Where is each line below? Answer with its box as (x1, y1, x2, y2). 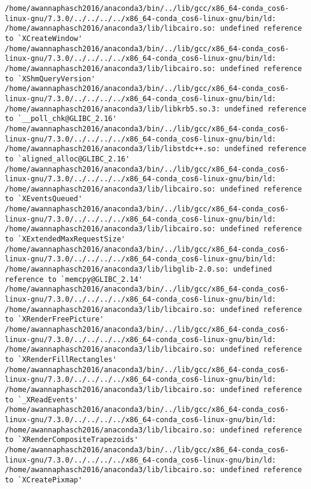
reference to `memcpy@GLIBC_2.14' (5, 275, 143, 284)
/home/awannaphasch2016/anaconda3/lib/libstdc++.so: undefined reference (5, 145, 307, 154)
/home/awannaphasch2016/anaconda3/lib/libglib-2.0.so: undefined (5, 265, 272, 274)
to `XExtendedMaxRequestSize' (5, 235, 126, 244)
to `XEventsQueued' (5, 195, 82, 204)
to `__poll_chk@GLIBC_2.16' (5, 114, 117, 123)
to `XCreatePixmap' (5, 475, 82, 484)
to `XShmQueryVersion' (5, 74, 96, 83)
